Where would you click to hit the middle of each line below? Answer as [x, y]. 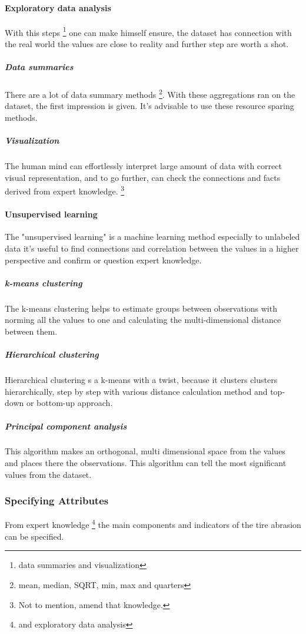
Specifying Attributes [57, 501]
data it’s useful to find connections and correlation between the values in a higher [152, 248]
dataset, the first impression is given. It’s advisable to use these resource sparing [149, 106]
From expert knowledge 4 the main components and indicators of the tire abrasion [153, 524]
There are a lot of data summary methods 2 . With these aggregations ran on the [150, 93]
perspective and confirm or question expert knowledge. [103, 260]
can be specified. [34, 536]
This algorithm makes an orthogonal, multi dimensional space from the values [145, 451]
